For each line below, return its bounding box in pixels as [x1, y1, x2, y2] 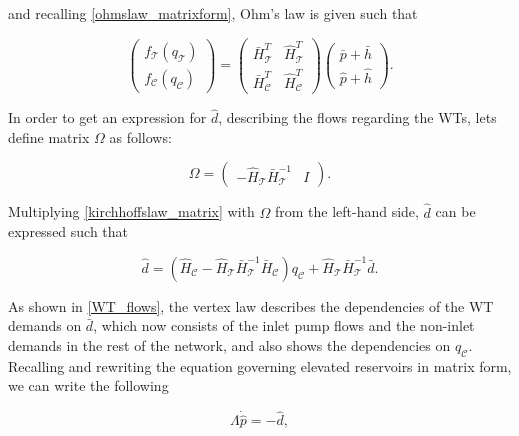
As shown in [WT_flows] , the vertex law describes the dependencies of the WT [8, 295, 494, 316]
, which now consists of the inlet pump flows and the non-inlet [93, 315, 475, 336]
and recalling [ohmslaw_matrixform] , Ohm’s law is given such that [8, 3, 418, 23]
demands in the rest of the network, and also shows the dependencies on [8, 335, 451, 356]
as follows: [109, 126, 172, 147]
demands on [8, 315, 82, 336]
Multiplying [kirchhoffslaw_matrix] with [8, 201, 255, 222]
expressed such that [8, 221, 129, 242]
